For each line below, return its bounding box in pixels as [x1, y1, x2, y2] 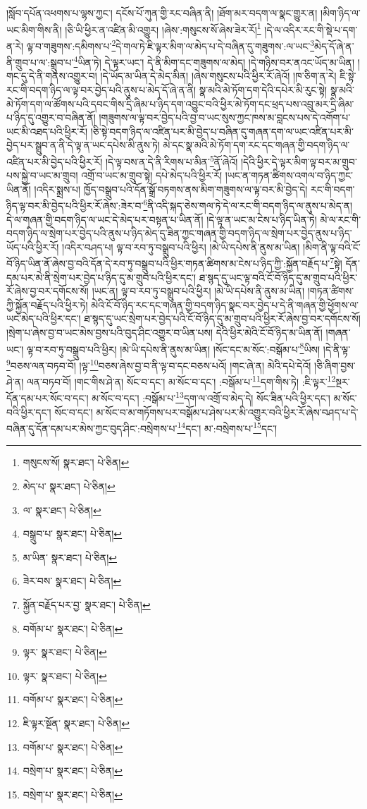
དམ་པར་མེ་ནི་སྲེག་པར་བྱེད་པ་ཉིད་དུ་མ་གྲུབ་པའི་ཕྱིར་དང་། [6, 269, 197, 284]
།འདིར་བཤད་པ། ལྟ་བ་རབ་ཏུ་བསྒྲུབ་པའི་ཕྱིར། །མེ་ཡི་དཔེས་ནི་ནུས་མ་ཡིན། [62, 239, 300, 254]
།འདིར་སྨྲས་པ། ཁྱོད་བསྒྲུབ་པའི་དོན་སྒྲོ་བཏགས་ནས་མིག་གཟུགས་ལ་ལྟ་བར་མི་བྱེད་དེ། [34, 181, 308, 196]
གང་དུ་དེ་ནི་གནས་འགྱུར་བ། [6, 68, 97, 83]
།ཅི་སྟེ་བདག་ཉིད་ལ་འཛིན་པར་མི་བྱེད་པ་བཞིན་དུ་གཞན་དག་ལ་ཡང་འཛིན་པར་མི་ [90, 123, 354, 138]
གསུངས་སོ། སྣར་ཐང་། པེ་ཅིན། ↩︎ [23, 455, 130, 470]
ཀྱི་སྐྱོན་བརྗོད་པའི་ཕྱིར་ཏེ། [6, 297, 88, 312]
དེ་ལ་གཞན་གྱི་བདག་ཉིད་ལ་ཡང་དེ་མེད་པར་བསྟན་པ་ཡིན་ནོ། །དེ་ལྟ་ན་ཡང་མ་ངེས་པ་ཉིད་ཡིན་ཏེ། [6, 212, 317, 226]
